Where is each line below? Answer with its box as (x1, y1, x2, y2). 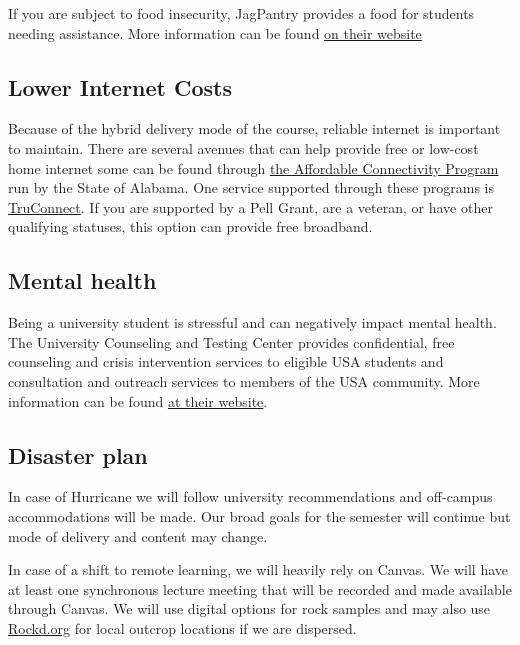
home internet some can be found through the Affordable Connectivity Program (8, 157, 499, 178)
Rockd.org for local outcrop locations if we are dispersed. (8, 617, 357, 638)
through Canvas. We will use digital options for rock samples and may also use (8, 598, 491, 619)
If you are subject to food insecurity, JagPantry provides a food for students (8, 3, 475, 23)
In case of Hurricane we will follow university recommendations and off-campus (8, 486, 493, 507)
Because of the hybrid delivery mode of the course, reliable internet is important (8, 118, 501, 139)
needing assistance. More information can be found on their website (8, 22, 422, 43)
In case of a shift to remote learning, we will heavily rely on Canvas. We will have (8, 559, 509, 580)
